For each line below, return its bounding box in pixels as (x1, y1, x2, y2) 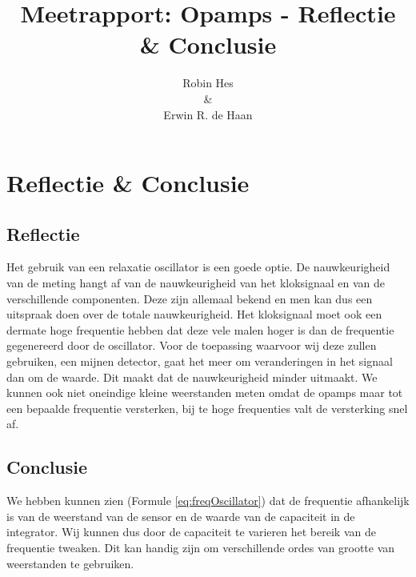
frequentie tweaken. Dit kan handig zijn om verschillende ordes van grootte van (6, 539, 395, 555)
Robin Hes (182, 74, 234, 91)
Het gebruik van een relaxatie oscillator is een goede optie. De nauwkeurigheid (6, 258, 390, 275)
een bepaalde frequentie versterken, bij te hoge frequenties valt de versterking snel (6, 399, 408, 416)
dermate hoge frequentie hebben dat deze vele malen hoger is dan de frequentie (6, 321, 394, 338)
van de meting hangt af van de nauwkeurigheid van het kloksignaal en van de (6, 274, 386, 291)
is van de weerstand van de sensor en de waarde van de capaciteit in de (6, 507, 355, 524)
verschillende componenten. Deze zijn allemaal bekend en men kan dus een (6, 290, 373, 307)
